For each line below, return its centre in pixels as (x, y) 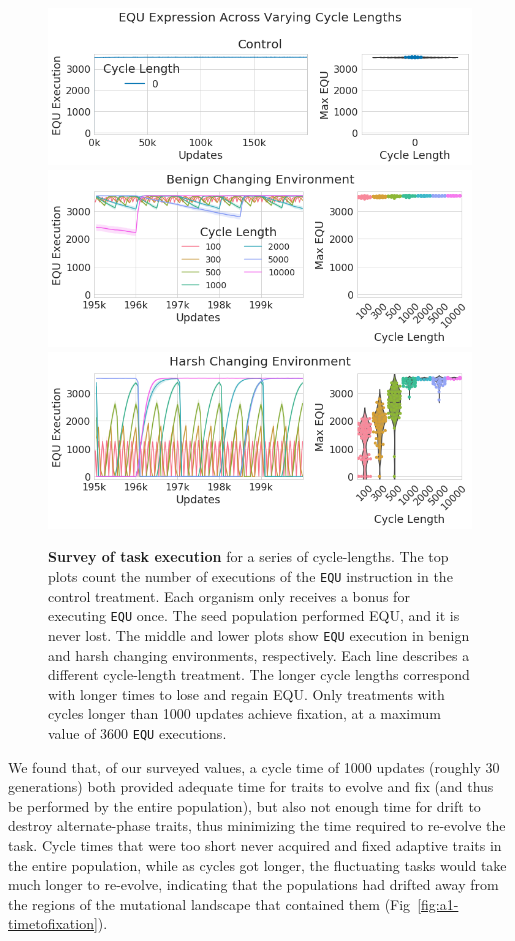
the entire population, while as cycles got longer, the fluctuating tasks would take (257, 864)
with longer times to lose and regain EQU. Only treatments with (246, 693)
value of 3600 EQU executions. (137, 732)
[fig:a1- (438, 903)
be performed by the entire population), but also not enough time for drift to (244, 805)
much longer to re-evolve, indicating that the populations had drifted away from (253, 884)
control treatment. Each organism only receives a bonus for (229, 595)
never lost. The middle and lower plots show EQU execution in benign (259, 634)
